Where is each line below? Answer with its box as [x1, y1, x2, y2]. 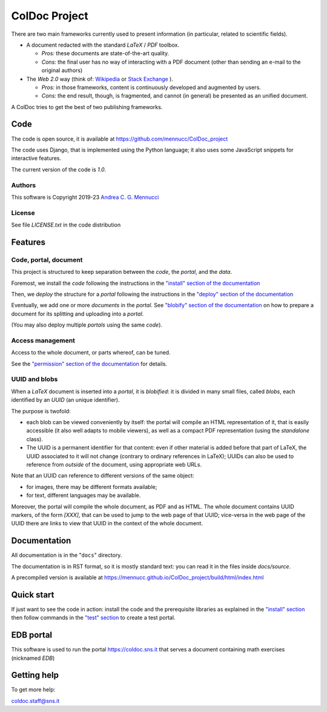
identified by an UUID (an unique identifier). [11, 396, 121, 404]
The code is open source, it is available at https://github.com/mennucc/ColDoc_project [11, 135, 228, 142]
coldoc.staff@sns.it [11, 697, 60, 704]
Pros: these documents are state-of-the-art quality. [41, 50, 170, 57]
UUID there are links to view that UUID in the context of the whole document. [11, 520, 203, 527]
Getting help [11, 670, 59, 680]
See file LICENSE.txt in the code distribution [11, 221, 121, 228]
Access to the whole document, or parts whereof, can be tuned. [11, 349, 171, 356]
